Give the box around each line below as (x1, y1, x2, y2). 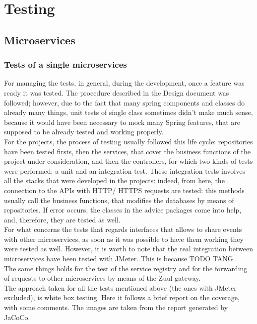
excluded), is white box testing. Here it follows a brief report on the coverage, (4, 292, 240, 303)
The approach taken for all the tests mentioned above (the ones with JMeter (4, 282, 237, 293)
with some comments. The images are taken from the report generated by (4, 302, 228, 313)
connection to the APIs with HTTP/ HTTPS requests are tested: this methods (4, 185, 245, 195)
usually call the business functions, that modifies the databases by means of (4, 195, 234, 205)
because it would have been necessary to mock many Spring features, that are (4, 116, 241, 127)
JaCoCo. (4, 312, 30, 322)
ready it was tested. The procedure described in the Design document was (4, 87, 229, 98)
